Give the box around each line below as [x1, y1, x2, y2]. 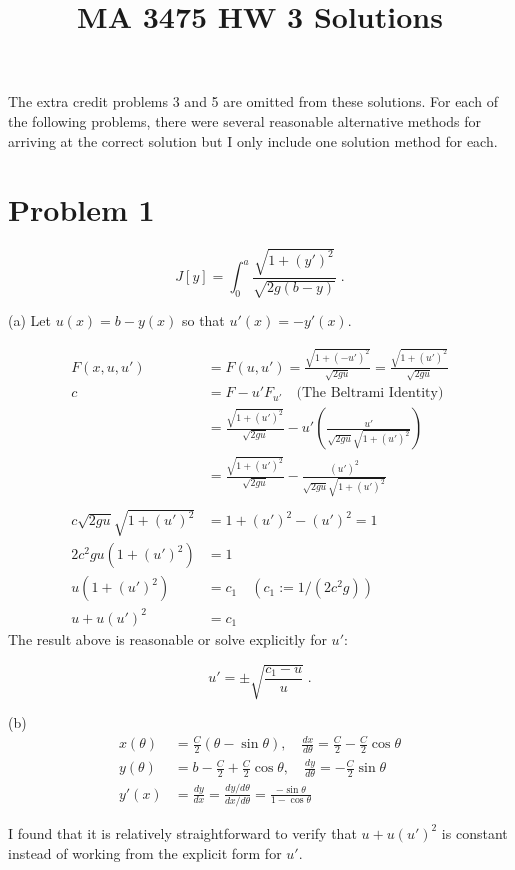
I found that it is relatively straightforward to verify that [8, 822, 357, 843]
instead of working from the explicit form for [8, 842, 282, 863]
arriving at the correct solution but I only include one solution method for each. [8, 130, 498, 151]
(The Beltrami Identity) [296, 386, 444, 401]
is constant [441, 822, 508, 843]
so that [181, 310, 225, 331]
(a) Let [8, 310, 51, 331]
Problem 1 [8, 189, 155, 230]
